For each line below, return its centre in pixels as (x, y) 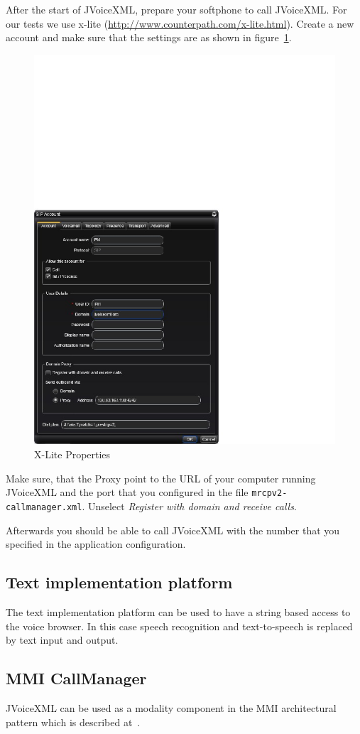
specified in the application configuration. (96, 544)
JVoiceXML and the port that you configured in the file (127, 492)
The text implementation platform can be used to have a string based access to (178, 611)
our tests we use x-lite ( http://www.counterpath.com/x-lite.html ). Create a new (180, 23)
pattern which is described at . (73, 722)
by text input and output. (62, 640)
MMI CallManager (76, 678)
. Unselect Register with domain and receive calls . (189, 506)
